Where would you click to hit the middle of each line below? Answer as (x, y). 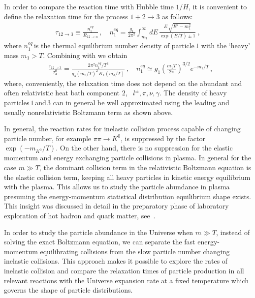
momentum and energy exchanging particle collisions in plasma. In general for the (128, 158)
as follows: (177, 16)
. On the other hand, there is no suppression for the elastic (144, 148)
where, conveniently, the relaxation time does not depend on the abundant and (123, 83)
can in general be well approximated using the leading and (141, 103)
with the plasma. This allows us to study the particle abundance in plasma (117, 187)
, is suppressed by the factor (163, 138)
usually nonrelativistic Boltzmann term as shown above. (88, 112)
